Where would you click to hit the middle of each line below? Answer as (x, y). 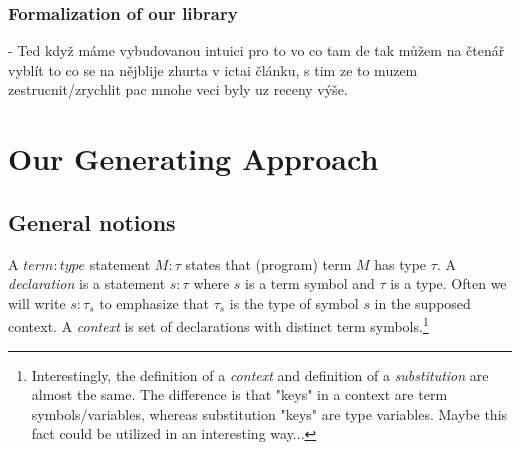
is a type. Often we (448, 283)
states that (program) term (268, 263)
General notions (92, 221)
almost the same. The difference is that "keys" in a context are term (239, 394)
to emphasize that (154, 302)
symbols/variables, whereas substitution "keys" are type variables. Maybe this (269, 413)
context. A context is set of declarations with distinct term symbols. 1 (218, 325)
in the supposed (422, 302)
